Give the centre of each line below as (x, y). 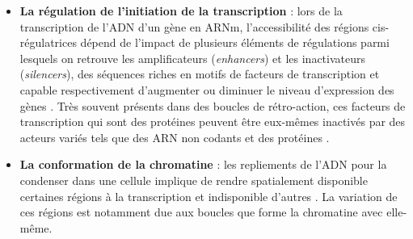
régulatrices (48, 42)
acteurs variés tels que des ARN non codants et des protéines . (175, 137)
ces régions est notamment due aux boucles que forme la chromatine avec (201, 212)
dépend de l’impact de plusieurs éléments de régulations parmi (235, 42)
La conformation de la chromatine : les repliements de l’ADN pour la (203, 164)
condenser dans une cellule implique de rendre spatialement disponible (194, 180)
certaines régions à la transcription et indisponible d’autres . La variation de (209, 196)
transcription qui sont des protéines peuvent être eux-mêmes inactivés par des (213, 122)
